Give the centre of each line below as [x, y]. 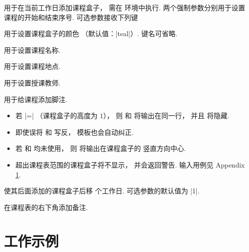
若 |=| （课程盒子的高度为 [56, 115]
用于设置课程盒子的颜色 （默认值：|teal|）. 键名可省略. [91, 33]
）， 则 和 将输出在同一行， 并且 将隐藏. [166, 115]
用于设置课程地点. [32, 66]
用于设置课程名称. [32, 50]
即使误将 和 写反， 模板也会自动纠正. [74, 132]
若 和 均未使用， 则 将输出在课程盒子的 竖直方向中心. [101, 148]
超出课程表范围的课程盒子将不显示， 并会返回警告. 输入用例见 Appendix [130, 164]
